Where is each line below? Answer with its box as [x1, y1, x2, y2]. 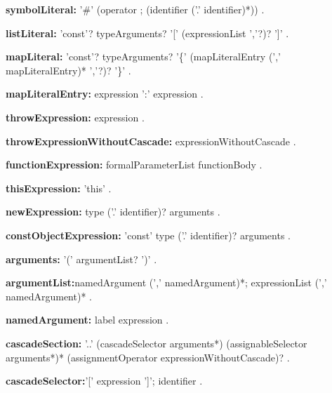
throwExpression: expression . [6, 109, 145, 124]
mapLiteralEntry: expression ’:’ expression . [6, 86, 204, 101]
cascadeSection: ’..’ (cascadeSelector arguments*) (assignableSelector [6, 335, 307, 350]
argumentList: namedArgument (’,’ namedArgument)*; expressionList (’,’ [6, 275, 327, 290]
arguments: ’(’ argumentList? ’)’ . [6, 251, 157, 266]
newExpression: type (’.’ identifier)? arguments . [6, 204, 220, 219]
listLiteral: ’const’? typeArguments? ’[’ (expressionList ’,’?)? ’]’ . [6, 25, 289, 40]
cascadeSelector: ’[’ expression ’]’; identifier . [6, 373, 203, 388]
